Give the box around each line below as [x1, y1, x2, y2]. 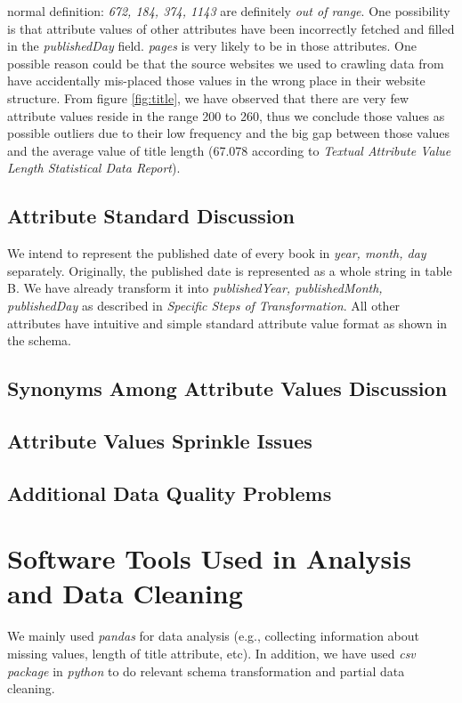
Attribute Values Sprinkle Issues [7, 426, 312, 454]
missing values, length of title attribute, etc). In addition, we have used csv [7, 643, 416, 662]
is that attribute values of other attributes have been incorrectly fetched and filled [7, 19, 455, 37]
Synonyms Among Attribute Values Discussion [7, 375, 448, 402]
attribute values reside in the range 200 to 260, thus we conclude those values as [7, 106, 445, 125]
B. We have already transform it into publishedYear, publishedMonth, [7, 279, 383, 297]
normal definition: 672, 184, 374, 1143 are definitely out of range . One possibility [7, 2, 450, 20]
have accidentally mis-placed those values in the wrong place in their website [7, 71, 426, 90]
